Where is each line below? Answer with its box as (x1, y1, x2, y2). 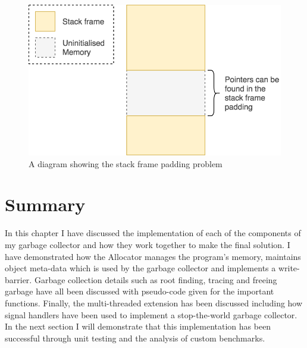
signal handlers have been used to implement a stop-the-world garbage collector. (5, 308, 297, 321)
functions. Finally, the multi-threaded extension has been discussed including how (5, 296, 303, 309)
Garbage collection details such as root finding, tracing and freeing (34, 273, 277, 286)
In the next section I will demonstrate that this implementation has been (5, 320, 271, 333)
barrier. (5, 273, 32, 286)
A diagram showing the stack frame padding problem (29, 157, 223, 170)
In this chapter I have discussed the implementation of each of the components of (5, 227, 301, 239)
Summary (5, 192, 86, 217)
